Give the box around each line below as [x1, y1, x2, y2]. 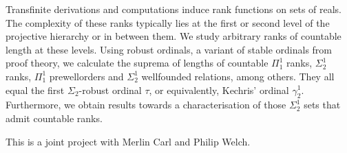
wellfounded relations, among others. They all [141, 69, 335, 83]
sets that [304, 97, 341, 112]
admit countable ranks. [6, 110, 103, 125]
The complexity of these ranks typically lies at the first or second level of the [6, 15, 330, 30]
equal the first [6, 82, 65, 97]
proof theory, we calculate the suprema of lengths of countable [6, 56, 269, 70]
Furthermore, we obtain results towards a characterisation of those [6, 97, 286, 112]
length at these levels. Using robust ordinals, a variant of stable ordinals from [6, 42, 333, 56]
